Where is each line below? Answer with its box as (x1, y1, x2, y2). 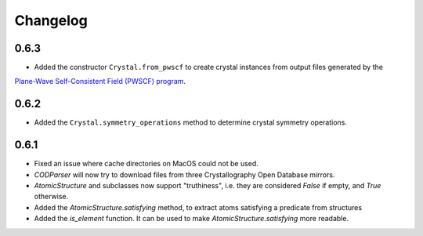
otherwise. (34, 192, 69, 202)
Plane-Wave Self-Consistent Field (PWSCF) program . (14, 77, 186, 86)
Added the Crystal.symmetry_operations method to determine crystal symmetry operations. (34, 118, 348, 127)
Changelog (14, 12, 88, 29)
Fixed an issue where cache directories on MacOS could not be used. (34, 159, 258, 169)
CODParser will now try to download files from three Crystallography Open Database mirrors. (34, 169, 335, 180)
